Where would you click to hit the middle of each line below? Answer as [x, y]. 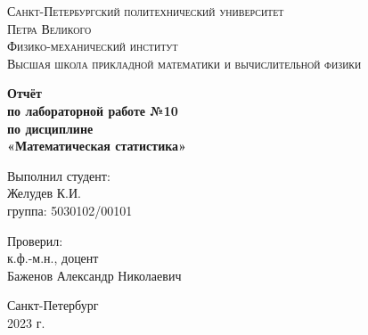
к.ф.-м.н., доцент [53, 258]
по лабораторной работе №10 [93, 110]
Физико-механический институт [93, 46]
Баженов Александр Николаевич [94, 275]
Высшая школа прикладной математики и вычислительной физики [184, 63]
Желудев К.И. [44, 193]
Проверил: [35, 240]
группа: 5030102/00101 [70, 210]
